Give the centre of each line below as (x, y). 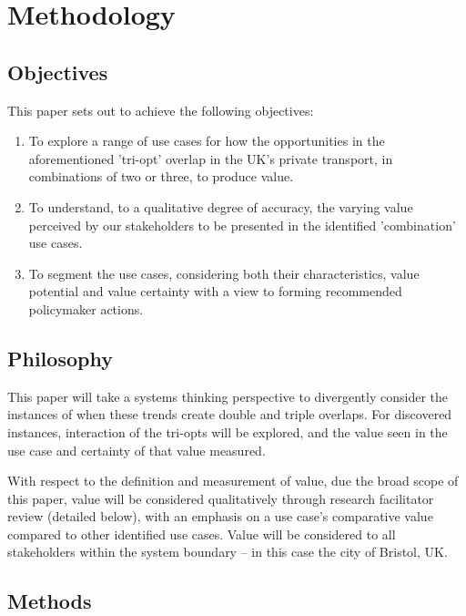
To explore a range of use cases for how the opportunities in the (207, 141)
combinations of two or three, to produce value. (161, 176)
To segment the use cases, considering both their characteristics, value (224, 273)
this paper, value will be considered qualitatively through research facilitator (221, 498)
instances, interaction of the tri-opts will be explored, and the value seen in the (228, 431)
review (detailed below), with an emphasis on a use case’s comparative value (220, 516)
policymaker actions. (86, 308)
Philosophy (60, 358)
